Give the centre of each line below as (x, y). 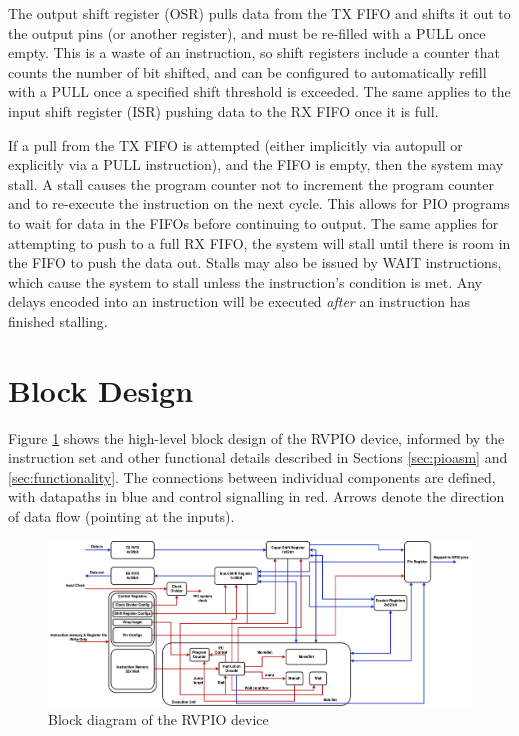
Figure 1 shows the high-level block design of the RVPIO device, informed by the (256, 437)
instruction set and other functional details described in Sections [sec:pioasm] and (258, 457)
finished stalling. (58, 320)
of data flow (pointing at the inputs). (121, 516)
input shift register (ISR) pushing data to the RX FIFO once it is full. (223, 110)
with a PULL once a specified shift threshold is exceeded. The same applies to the (259, 91)
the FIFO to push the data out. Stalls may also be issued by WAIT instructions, (255, 262)
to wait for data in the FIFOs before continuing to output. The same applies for (253, 222)
